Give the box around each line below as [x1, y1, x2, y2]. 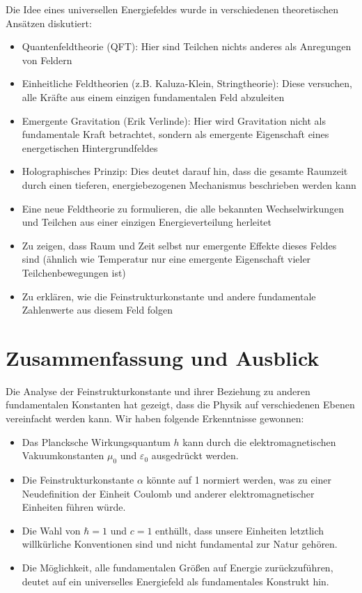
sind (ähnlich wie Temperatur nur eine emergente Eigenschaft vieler [22, 252, 311, 266]
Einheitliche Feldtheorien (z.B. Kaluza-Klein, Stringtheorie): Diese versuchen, [22, 76, 352, 91]
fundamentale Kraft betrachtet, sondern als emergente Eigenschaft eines [22, 127, 329, 141]
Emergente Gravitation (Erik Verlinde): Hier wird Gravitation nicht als [22, 113, 326, 128]
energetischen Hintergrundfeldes [22, 140, 158, 155]
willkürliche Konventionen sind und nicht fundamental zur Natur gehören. [22, 537, 338, 551]
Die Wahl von [22, 523, 81, 537]
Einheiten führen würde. [22, 500, 126, 514]
